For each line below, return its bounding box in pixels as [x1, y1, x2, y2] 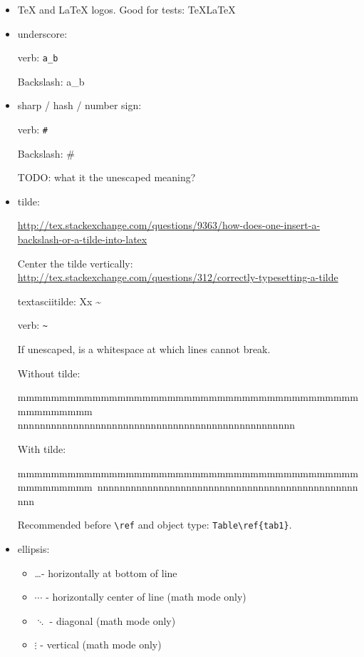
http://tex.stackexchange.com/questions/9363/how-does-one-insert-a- [17, 218, 321, 233]
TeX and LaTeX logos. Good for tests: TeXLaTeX [17, 2, 236, 16]
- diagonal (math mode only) [49, 613, 176, 628]
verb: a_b [17, 50, 58, 65]
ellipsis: [17, 541, 50, 556]
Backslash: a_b [17, 73, 85, 88]
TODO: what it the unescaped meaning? [17, 170, 196, 185]
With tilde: [17, 442, 66, 457]
